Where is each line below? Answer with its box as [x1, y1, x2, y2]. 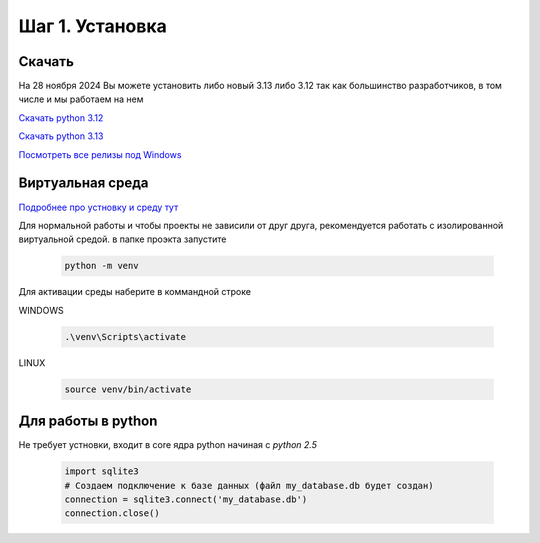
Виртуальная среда [18, 175, 149, 192]
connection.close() [64, 508, 160, 519]
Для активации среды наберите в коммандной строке [18, 286, 252, 298]
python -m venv [64, 260, 139, 272]
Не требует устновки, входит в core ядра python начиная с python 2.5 [18, 439, 317, 451]
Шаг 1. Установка [18, 15, 167, 37]
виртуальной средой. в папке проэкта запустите [18, 233, 227, 245]
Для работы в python [18, 413, 158, 430]
